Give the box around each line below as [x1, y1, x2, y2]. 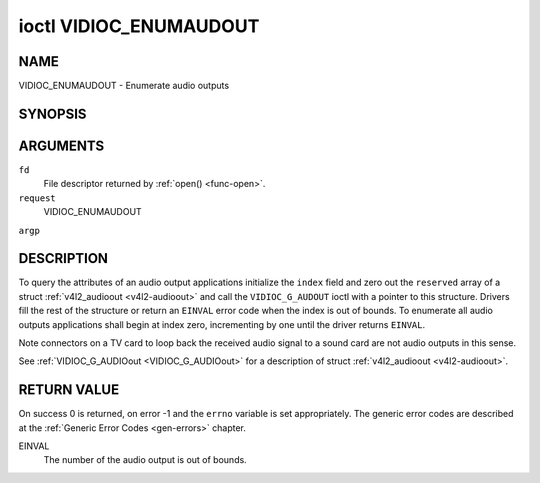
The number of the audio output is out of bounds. [43, 454, 247, 466]
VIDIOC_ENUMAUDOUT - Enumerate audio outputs [18, 80, 230, 92]
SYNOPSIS [18, 105, 87, 122]
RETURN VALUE [18, 381, 120, 399]
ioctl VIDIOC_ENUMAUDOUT [18, 15, 260, 37]
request [18, 192, 57, 204]
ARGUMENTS [18, 137, 105, 154]
